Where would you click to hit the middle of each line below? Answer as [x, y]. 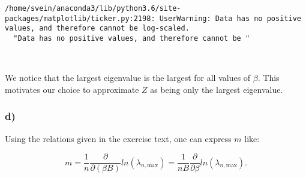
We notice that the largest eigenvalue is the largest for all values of [128, 78]
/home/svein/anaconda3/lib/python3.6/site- [93, 8]
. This [268, 78]
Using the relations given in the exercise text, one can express [118, 138]
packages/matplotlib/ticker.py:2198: [80, 18]
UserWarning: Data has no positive [230, 18]
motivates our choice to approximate [72, 89]
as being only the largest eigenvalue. [217, 89]
